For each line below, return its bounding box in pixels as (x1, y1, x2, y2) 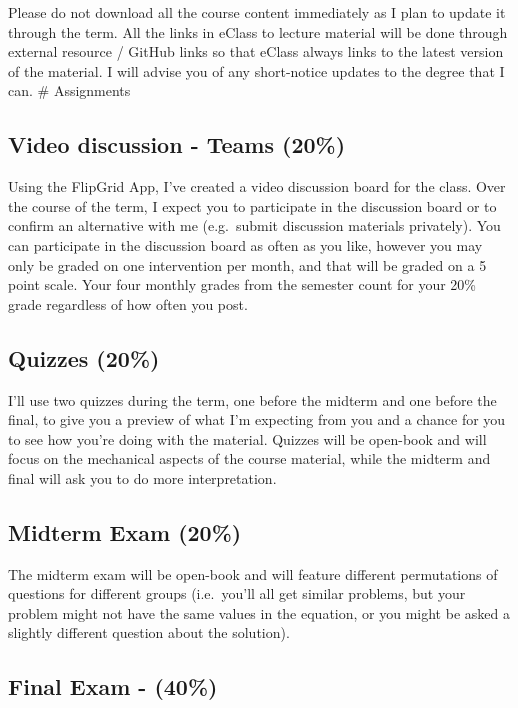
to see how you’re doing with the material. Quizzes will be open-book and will (8, 428, 487, 449)
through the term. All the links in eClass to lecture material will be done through (8, 21, 508, 42)
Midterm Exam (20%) (8, 516, 242, 547)
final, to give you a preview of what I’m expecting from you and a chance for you (8, 409, 506, 430)
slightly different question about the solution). (8, 622, 290, 643)
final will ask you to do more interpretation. (8, 467, 277, 488)
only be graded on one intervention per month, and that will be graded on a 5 (8, 254, 487, 275)
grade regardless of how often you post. (8, 293, 248, 314)
